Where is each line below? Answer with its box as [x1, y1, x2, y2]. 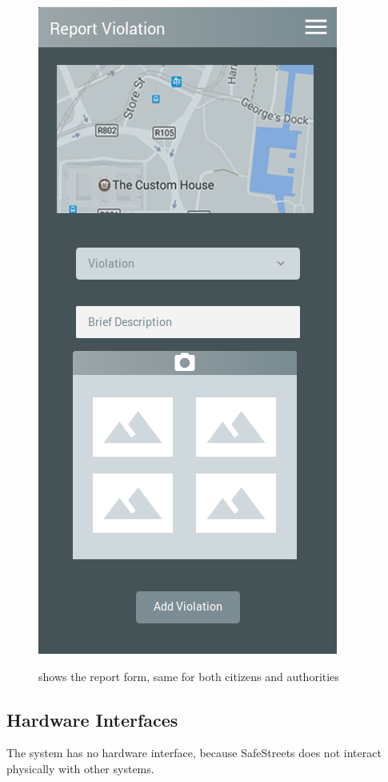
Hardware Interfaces [6, 707, 178, 732]
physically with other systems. [6, 760, 154, 776]
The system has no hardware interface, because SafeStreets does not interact [6, 744, 382, 761]
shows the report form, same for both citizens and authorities [38, 667, 339, 684]
